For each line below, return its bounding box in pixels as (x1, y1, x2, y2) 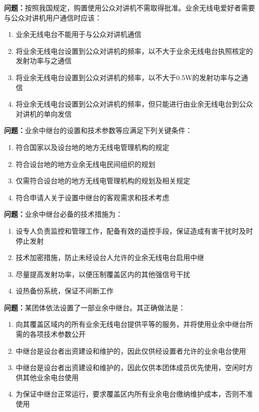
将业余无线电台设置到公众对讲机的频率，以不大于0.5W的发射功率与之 (15, 72, 242, 82)
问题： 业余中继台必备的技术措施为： (4, 209, 123, 219)
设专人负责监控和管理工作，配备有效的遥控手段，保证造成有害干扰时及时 (15, 225, 253, 236)
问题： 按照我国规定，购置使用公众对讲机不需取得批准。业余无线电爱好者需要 (4, 2, 255, 12)
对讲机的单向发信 (15, 108, 72, 119)
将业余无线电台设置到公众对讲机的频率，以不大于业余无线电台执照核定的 (15, 45, 253, 56)
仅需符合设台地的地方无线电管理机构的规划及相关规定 (15, 175, 190, 186)
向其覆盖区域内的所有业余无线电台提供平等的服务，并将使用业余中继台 (15, 319, 246, 329)
